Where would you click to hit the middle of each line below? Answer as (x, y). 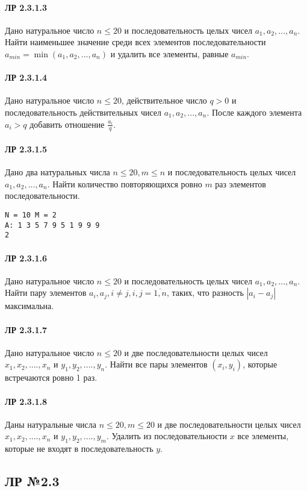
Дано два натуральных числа (57, 172)
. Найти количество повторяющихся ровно (125, 183)
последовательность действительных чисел (83, 112)
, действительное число (164, 100)
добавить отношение (67, 124)
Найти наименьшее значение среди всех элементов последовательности (135, 42)
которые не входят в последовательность (79, 449)
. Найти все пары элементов (156, 364)
